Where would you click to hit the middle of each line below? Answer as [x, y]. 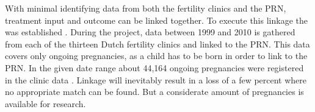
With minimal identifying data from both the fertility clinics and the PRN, [146, 8]
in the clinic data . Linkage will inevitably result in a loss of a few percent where [156, 79]
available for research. [45, 103]
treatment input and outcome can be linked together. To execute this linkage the [156, 20]
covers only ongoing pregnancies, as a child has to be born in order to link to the [156, 56]
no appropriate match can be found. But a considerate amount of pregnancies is [154, 92]
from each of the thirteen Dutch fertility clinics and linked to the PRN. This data [157, 44]
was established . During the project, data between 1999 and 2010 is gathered [150, 32]
